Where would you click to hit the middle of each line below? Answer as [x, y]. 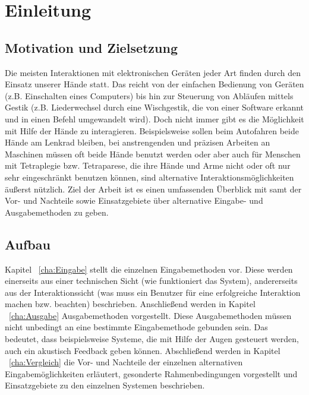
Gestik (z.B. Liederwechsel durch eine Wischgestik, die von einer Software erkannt [154, 107]
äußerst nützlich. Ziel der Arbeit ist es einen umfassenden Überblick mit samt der [153, 189]
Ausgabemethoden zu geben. [57, 212]
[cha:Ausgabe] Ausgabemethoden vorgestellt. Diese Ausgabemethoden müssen [150, 315]
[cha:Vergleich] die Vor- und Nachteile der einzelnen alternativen [126, 362]
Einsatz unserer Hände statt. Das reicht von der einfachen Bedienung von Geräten [154, 84]
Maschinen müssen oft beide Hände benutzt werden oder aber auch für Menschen [153, 154]
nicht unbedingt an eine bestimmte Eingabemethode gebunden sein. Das [136, 327]
